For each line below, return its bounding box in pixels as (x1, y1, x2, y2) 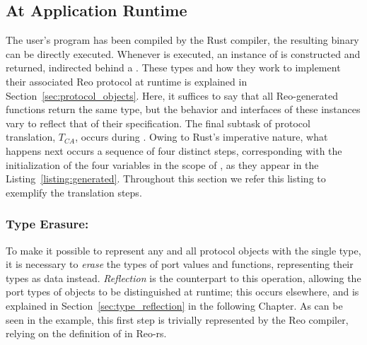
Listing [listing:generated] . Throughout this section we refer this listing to (6, 171, 326, 186)
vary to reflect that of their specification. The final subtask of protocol (6, 115, 310, 130)
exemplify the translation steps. (6, 185, 142, 199)
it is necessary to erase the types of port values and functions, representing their (6, 257, 354, 271)
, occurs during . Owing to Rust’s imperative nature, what (75, 129, 328, 144)
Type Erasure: (6, 215, 89, 233)
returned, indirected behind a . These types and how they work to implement (6, 60, 341, 75)
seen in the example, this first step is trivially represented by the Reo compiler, (6, 312, 349, 327)
